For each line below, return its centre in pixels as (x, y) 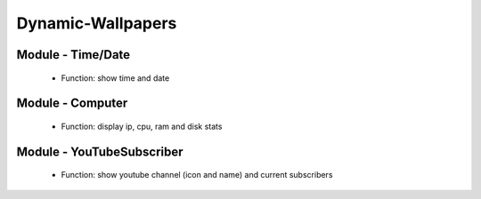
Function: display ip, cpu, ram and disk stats (142, 126)
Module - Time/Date (73, 55)
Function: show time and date (115, 78)
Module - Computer (72, 103)
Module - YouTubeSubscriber (100, 151)
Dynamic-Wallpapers (97, 23)
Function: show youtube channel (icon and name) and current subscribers (197, 175)
